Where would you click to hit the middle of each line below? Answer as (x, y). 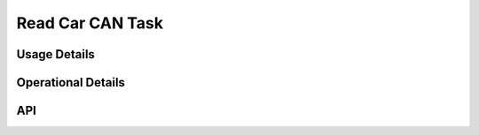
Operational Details (71, 82)
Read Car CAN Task (90, 23)
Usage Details (55, 54)
